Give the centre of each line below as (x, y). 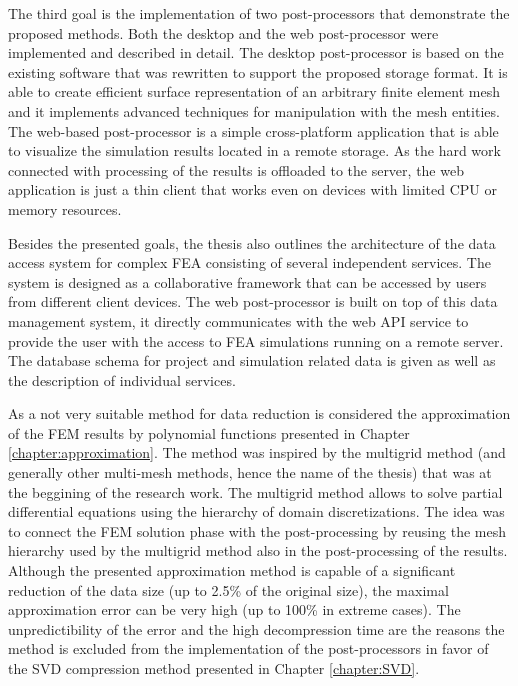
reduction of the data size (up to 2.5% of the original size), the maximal (228, 589)
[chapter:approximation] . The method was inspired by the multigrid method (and (257, 452)
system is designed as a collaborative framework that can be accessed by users (247, 281)
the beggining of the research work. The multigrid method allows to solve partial (255, 491)
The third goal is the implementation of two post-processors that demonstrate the (259, 13)
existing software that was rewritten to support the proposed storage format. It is (258, 71)
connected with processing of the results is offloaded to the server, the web (236, 169)
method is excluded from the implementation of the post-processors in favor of (248, 648)
